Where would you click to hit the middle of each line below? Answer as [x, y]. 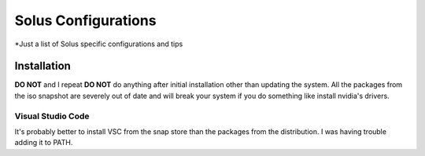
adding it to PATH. [44, 143]
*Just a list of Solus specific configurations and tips [99, 44]
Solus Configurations [85, 20]
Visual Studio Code [52, 116]
